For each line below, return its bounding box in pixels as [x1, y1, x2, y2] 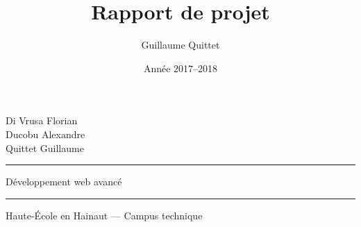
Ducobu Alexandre [6, 126, 85, 141]
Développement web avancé [6, 174, 122, 189]
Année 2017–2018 [143, 60, 218, 75]
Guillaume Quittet [141, 37, 220, 52]
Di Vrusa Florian [6, 113, 78, 128]
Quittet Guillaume [6, 140, 84, 155]
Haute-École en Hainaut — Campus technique [6, 208, 203, 222]
